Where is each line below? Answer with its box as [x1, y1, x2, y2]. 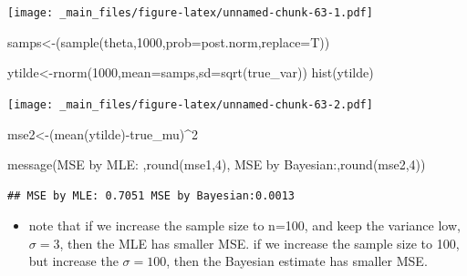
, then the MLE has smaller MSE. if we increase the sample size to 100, [59, 233, 460, 252]
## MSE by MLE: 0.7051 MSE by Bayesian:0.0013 [7, 189, 295, 202]
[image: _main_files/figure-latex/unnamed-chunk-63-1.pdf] [7, 6, 373, 19]
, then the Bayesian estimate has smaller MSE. [166, 251, 428, 271]
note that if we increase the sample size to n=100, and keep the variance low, [28, 216, 461, 235]
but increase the [28, 251, 119, 271]
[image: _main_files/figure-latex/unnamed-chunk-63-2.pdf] [7, 97, 373, 111]
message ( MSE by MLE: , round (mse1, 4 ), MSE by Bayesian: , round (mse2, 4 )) [7, 155, 426, 174]
